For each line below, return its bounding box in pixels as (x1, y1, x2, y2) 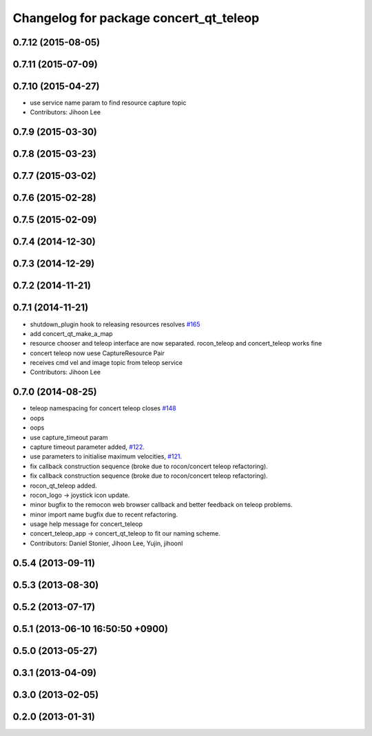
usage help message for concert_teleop (30, 520, 143, 528)
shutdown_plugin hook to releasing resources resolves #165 (30, 320, 200, 328)
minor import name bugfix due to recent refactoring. (30, 510, 178, 518)
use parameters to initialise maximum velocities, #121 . (30, 452, 183, 461)
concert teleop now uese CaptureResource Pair (30, 348, 165, 357)
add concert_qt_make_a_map (30, 329, 113, 337)
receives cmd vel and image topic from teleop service (30, 359, 183, 367)
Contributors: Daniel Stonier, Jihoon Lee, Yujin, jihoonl (30, 539, 183, 547)
